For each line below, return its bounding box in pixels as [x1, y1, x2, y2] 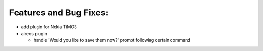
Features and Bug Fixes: [9, 7, 109, 18]
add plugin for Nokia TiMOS [21, 24, 77, 30]
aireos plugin [21, 30, 47, 36]
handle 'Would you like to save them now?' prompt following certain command [33, 38, 191, 43]
